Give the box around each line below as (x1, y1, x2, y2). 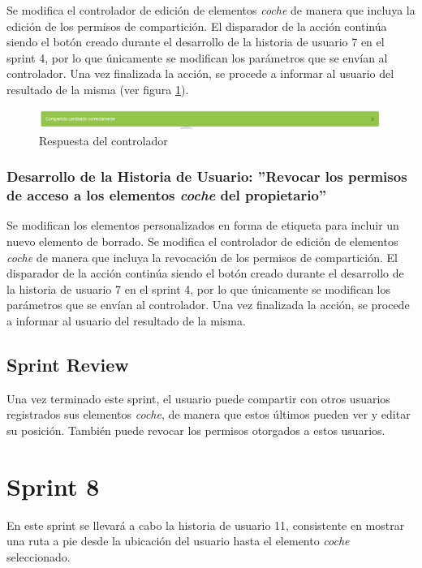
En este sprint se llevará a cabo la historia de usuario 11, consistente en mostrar (6, 516, 405, 533)
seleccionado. (6, 548, 71, 565)
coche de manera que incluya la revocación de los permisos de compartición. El (6, 248, 398, 265)
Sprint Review (6, 351, 129, 377)
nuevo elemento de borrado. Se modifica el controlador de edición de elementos (6, 232, 398, 249)
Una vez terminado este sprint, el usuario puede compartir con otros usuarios (6, 389, 390, 407)
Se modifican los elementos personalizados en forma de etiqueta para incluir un (6, 217, 399, 234)
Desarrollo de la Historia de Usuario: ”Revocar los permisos (6, 166, 407, 187)
